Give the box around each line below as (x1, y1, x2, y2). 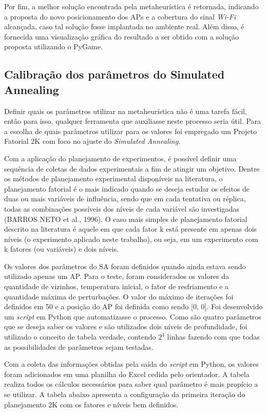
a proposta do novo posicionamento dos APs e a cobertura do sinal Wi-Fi (4, 11, 236, 22)
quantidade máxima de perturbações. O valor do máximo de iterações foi (4, 291, 234, 302)
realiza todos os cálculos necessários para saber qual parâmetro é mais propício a (4, 379, 258, 389)
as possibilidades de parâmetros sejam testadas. (4, 341, 154, 352)
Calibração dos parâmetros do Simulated (4, 66, 225, 82)
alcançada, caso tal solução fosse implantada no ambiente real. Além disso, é (4, 21, 244, 32)
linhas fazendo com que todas (167, 331, 260, 342)
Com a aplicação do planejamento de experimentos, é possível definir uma (4, 153, 237, 163)
